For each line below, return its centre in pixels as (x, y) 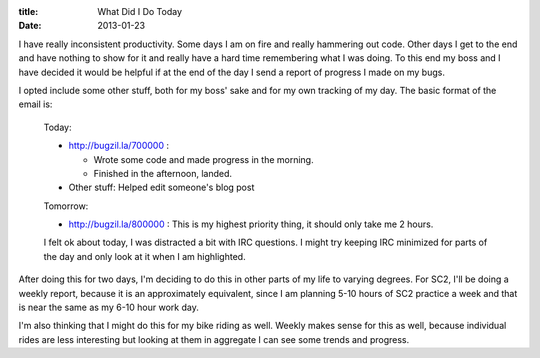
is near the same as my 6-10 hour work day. (108, 307)
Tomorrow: (66, 206)
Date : (30, 26)
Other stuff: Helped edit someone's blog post (161, 187)
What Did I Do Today (140, 11)
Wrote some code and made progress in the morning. (203, 159)
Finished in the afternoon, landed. (163, 173)
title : (28, 11)
